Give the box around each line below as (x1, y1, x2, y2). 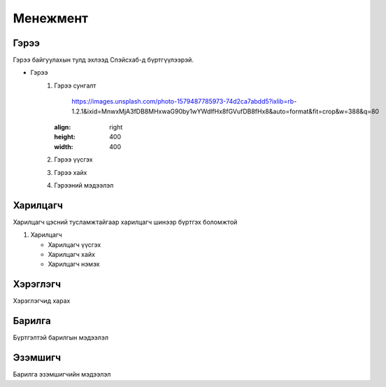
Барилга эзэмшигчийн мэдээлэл (13, 370, 111, 379)
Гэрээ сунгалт (54, 81, 96, 90)
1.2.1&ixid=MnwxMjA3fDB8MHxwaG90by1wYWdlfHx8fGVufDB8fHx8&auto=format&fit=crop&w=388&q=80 (71, 107, 380, 115)
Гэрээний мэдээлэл (54, 181, 114, 189)
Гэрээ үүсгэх (54, 155, 94, 164)
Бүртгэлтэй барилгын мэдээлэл (13, 333, 108, 342)
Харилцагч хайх (48, 251, 96, 259)
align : (54, 123, 71, 132)
